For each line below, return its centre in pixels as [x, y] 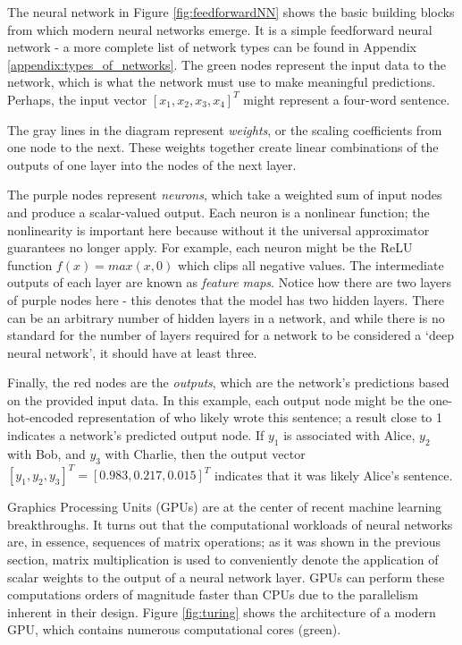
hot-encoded [41, 417]
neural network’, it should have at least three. [132, 352]
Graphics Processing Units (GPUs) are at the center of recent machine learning [225, 507]
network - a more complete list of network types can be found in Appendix [212, 47]
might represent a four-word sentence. [347, 99]
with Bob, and [46, 453]
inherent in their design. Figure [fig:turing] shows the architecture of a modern [222, 611]
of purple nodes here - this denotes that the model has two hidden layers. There [226, 299]
